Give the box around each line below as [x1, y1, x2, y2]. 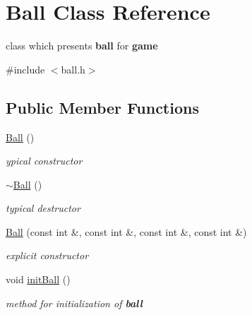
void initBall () [6, 272, 71, 287]
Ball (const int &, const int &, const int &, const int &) [6, 224, 247, 239]
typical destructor [6, 201, 80, 215]
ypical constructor [6, 153, 83, 168]
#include [6, 61, 45, 76]
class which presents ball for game [6, 38, 158, 53]
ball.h [61, 61, 85, 76]
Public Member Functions [6, 96, 199, 118]
